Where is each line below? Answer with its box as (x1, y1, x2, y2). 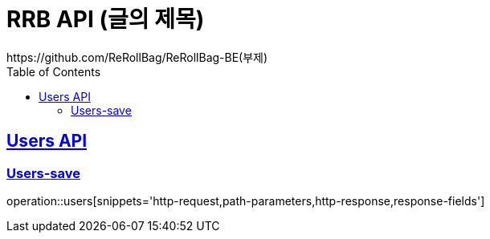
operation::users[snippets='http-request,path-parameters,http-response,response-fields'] (6, 193, 485, 208)
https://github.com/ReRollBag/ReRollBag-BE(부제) (6, 50, 268, 64)
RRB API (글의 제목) (6, 6, 205, 33)
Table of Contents (6, 64, 101, 79)
